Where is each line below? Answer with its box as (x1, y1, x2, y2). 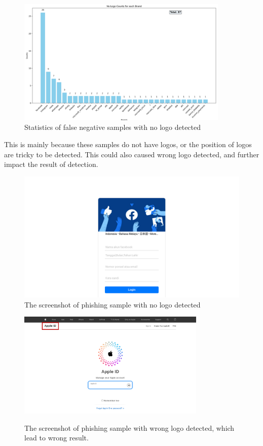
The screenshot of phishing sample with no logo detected (24, 299, 201, 310)
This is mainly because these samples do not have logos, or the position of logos (4, 139, 252, 149)
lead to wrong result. (24, 432, 89, 443)
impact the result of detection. (4, 159, 98, 169)
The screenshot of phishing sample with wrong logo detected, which (24, 422, 235, 433)
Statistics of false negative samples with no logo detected (24, 122, 201, 132)
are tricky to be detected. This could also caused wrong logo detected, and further (4, 149, 259, 159)
